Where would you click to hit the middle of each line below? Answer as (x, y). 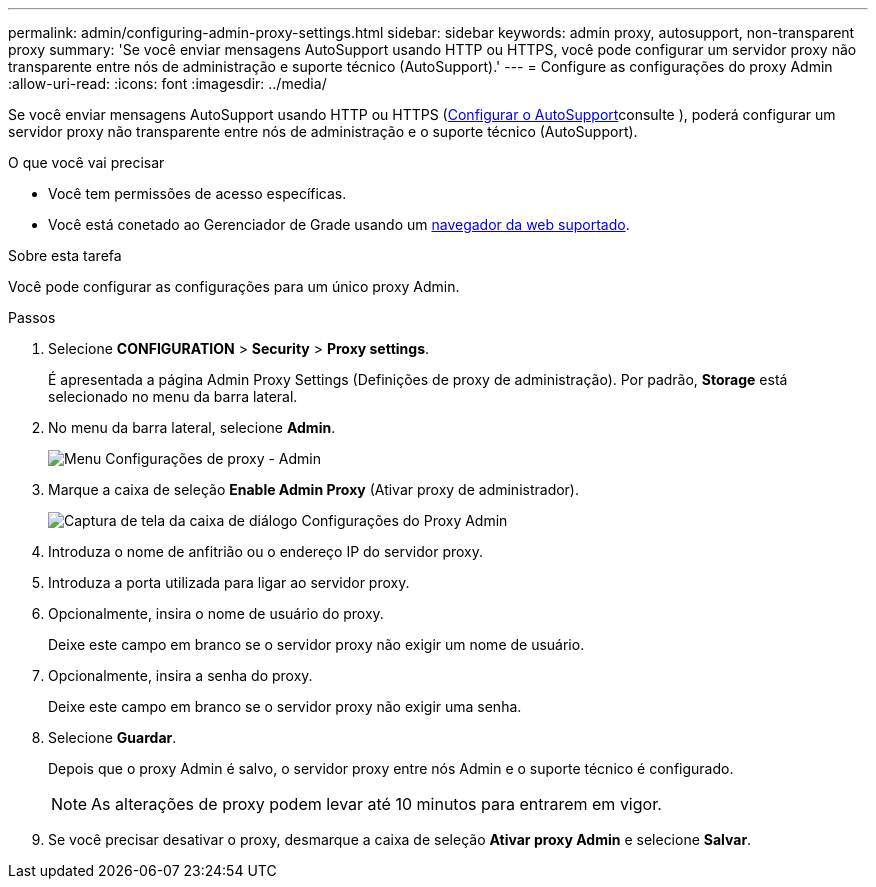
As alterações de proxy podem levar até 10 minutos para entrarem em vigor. (376, 804)
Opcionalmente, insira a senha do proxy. (180, 675)
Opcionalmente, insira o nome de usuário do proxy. (216, 613)
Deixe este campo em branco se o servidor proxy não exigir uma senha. (285, 706)
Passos (32, 317)
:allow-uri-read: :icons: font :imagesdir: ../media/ (167, 83)
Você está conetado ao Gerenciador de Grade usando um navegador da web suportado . (339, 224)
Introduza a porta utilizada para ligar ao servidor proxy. (229, 582)
